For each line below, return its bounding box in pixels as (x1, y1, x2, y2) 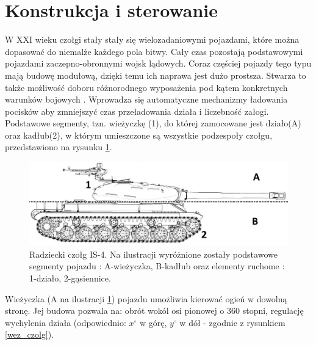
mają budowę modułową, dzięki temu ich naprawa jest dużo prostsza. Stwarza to (5, 68, 306, 81)
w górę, (139, 316, 167, 329)
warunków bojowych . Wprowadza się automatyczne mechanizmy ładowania (5, 93, 288, 106)
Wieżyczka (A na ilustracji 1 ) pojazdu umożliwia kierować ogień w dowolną (5, 292, 287, 305)
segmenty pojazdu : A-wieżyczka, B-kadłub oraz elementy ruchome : (29, 260, 285, 272)
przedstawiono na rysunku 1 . (5, 140, 112, 153)
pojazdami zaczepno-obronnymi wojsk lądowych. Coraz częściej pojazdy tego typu (5, 57, 312, 70)
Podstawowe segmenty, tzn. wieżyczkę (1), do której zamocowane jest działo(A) (5, 117, 301, 129)
